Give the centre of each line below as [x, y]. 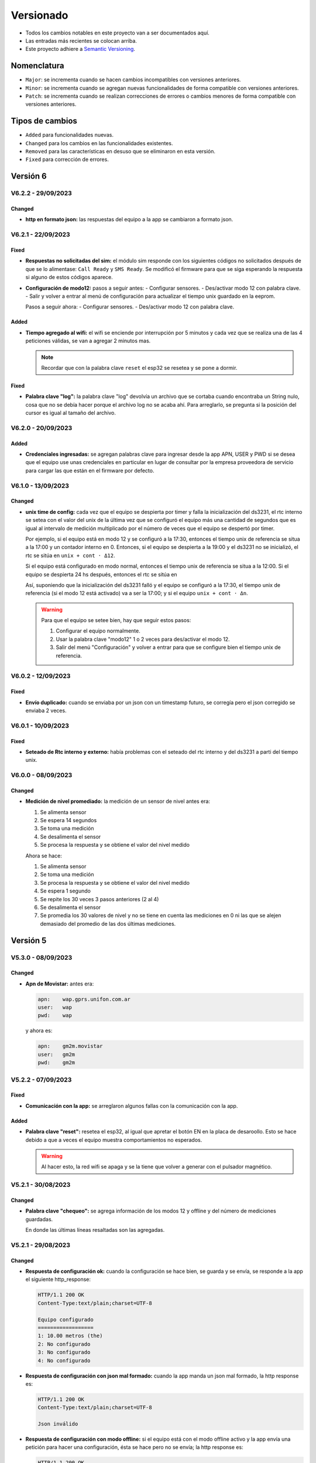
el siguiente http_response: [58, 1279]
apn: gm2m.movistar [70, 1046]
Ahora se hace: [44, 856]
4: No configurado [64, 1360]
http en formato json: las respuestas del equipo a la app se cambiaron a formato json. [129, 219]
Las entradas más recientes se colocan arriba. [81, 40]
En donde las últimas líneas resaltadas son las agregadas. [95, 1230]
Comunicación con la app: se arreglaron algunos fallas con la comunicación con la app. [132, 1105]
